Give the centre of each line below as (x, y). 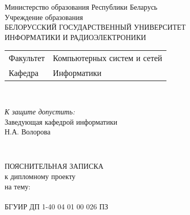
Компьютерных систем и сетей (108, 58)
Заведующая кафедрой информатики (61, 121)
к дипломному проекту (40, 176)
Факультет (27, 58)
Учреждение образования (44, 17)
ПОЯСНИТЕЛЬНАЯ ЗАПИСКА (54, 166)
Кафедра (24, 73)
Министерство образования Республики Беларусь (81, 7)
